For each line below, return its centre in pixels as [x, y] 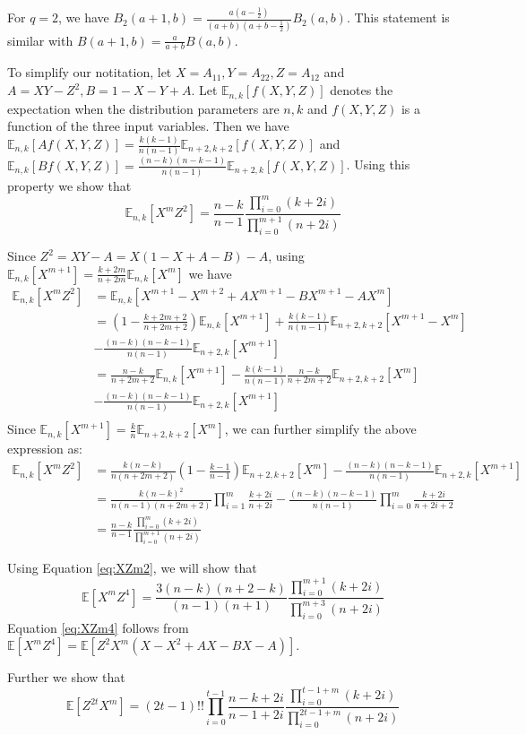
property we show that [69, 185]
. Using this [378, 164]
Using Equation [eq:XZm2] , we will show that [132, 568]
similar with [40, 40]
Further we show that [66, 677]
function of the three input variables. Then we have [148, 126]
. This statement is [398, 17]
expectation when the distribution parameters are [143, 108]
